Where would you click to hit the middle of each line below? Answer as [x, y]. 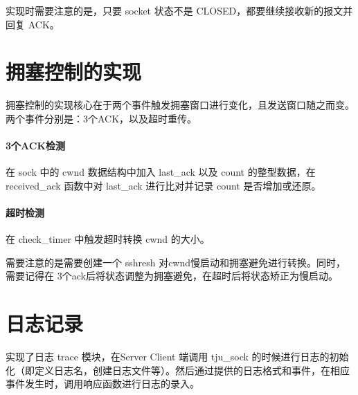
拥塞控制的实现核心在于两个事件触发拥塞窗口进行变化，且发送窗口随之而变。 [180, 105]
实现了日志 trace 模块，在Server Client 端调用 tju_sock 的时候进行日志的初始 [177, 357]
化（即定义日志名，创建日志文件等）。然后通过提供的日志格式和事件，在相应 [178, 370]
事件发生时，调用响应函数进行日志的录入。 [102, 384]
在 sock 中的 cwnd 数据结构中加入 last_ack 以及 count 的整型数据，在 [161, 172]
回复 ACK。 [33, 24]
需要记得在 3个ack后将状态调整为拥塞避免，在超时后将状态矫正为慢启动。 [172, 276]
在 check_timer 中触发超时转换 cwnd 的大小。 [108, 239]
